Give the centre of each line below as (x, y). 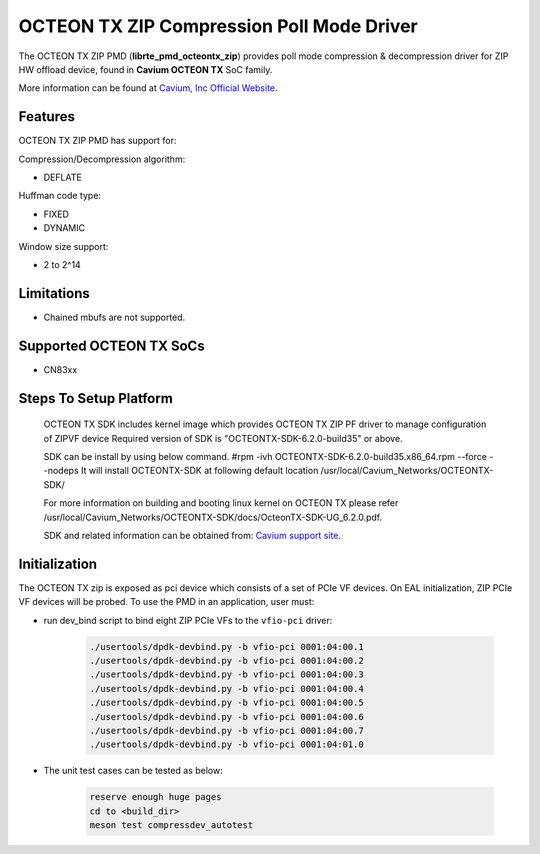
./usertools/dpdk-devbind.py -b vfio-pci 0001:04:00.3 (226, 674)
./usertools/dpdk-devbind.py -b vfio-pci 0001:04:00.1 (226, 646)
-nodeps (61, 471)
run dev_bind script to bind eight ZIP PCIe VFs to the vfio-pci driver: (188, 620)
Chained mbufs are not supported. (114, 317)
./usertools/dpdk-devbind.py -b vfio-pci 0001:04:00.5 (226, 703)
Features (46, 116)
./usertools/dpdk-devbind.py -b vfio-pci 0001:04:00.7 (226, 730)
